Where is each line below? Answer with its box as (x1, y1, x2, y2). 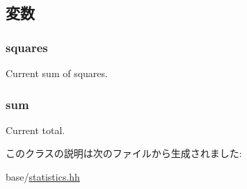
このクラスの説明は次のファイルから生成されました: (6, 146, 242, 161)
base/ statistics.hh (6, 170, 80, 183)
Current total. (6, 122, 65, 137)
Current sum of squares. (6, 66, 108, 80)
